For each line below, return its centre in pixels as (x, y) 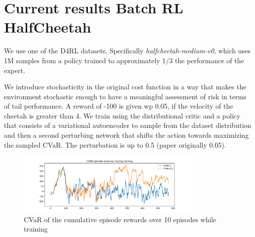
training (36, 229)
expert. (15, 70)
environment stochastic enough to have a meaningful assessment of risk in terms (125, 96)
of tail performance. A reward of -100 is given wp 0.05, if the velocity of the (119, 106)
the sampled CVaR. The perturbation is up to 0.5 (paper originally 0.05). (115, 144)
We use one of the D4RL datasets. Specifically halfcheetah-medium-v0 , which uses (127, 51)
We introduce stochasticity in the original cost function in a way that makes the (125, 87)
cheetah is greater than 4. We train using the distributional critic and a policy (122, 115)
